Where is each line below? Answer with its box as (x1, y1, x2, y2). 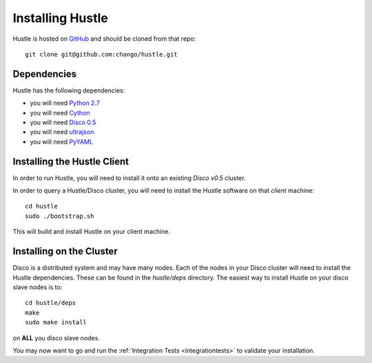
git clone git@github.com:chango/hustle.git (25, 50, 178, 58)
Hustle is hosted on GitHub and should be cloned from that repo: (12, 35, 196, 43)
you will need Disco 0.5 (30, 118, 96, 127)
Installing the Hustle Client (12, 155, 130, 167)
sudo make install (25, 318, 87, 326)
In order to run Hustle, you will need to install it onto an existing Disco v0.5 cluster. (12, 173, 246, 182)
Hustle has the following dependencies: (12, 86, 125, 95)
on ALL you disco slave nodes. (12, 333, 100, 342)
